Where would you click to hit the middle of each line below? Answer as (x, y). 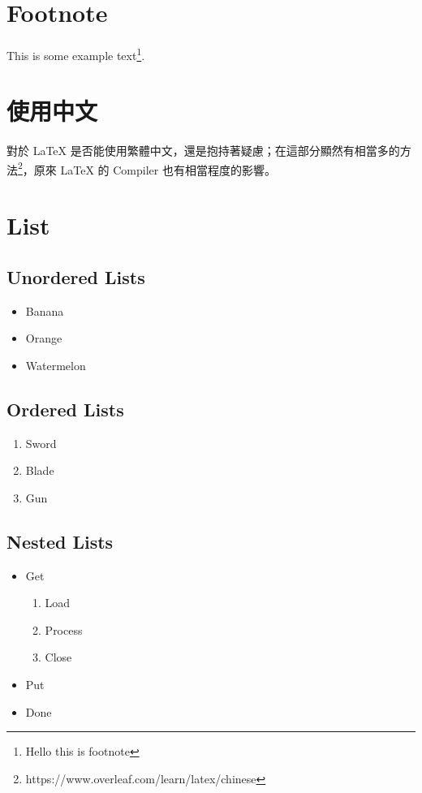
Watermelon (56, 365)
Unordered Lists (76, 276)
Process (64, 629)
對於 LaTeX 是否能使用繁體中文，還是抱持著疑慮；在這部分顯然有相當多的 (203, 151)
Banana (45, 310)
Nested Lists (60, 541)
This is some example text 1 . (76, 54)
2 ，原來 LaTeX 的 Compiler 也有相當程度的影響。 (147, 168)
